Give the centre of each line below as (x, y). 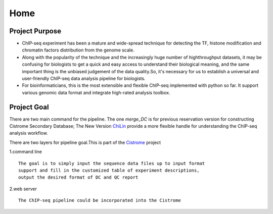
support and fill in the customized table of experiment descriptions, (109, 171)
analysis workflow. (29, 133)
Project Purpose (35, 31)
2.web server (23, 189)
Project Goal (29, 107)
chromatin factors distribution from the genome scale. (78, 50)
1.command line (26, 152)
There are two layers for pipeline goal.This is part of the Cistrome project (85, 142)
